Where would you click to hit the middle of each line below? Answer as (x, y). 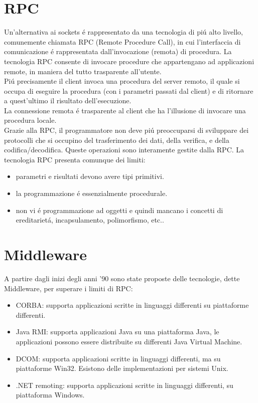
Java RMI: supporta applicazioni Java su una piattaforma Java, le (117, 332)
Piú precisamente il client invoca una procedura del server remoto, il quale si (122, 81)
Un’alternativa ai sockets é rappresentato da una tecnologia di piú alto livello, (123, 32)
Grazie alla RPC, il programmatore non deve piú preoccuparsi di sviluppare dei (126, 130)
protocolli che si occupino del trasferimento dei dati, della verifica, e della (117, 140)
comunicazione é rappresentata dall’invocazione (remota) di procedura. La (118, 51)
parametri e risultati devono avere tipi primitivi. (90, 176)
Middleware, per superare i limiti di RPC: (69, 288)
